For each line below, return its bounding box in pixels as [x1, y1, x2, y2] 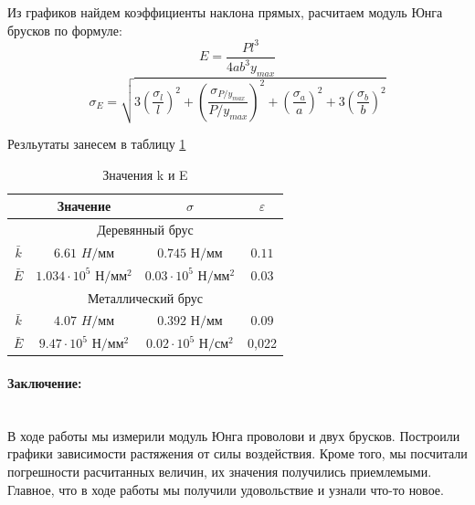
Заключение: [7, 373, 82, 392]
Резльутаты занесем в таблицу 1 [7, 134, 186, 153]
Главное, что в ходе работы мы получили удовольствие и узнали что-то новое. [7, 479, 444, 499]
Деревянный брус [97, 220, 194, 239]
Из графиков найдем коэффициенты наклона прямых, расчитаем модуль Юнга [7, 3, 443, 21]
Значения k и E [102, 164, 188, 184]
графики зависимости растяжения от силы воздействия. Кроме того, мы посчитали [7, 444, 468, 463]
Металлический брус [87, 288, 203, 307]
